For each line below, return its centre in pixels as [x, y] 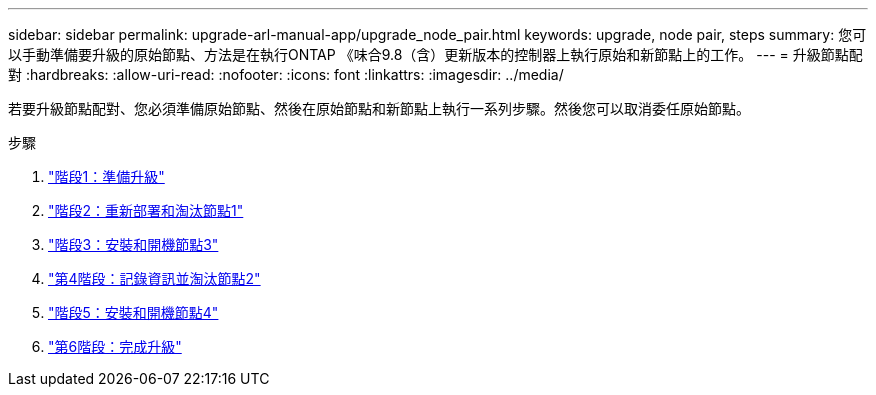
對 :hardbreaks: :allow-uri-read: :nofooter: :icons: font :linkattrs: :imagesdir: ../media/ [286, 74]
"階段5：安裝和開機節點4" [133, 312]
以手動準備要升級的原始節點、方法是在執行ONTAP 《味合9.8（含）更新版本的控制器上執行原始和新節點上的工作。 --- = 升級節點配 [435, 54]
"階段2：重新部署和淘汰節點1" [146, 210]
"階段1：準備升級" [106, 176]
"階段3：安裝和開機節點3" [133, 244]
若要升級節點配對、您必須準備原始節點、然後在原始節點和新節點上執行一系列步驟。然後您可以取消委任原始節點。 [379, 108]
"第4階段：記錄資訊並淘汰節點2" [154, 278]
